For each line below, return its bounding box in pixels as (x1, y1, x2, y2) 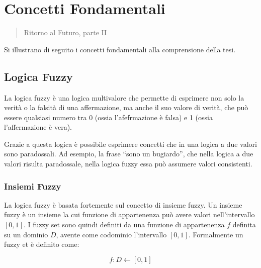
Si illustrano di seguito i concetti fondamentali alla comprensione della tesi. (4, 44, 236, 54)
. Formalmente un (188, 229, 243, 239)
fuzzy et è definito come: (4, 239, 79, 249)
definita (232, 219, 256, 230)
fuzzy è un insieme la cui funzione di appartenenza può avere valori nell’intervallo (4, 209, 255, 220)
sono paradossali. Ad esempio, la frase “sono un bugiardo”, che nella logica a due (4, 148, 253, 159)
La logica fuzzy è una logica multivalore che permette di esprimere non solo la (4, 92, 244, 103)
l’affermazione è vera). (4, 122, 72, 132)
